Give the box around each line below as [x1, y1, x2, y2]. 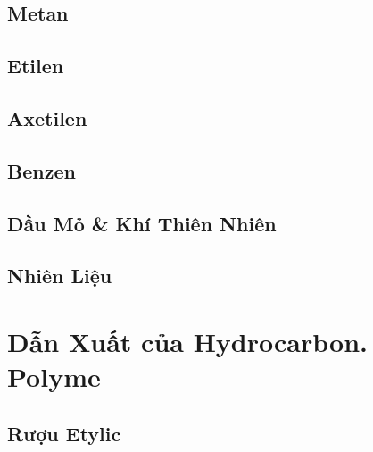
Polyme [7, 358, 101, 395]
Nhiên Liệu [7, 262, 112, 289]
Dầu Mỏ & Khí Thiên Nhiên [7, 209, 277, 237]
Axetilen [7, 104, 87, 131]
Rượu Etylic [7, 419, 121, 447]
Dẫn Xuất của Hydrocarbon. [7, 322, 368, 359]
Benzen [7, 156, 76, 184]
